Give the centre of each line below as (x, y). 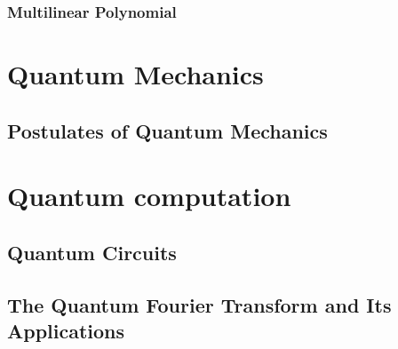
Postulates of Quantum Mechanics (167, 130)
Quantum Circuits (92, 252)
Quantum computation (149, 196)
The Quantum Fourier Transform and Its (199, 304)
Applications (66, 330)
